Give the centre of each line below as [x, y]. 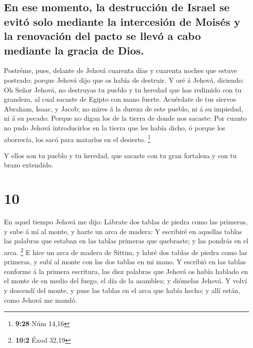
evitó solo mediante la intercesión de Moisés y [122, 21]
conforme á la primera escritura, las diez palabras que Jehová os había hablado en [126, 271]
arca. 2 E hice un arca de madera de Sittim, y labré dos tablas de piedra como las [126, 251]
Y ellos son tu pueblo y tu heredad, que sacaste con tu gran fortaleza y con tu [120, 155]
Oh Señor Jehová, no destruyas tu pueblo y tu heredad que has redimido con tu [123, 89]
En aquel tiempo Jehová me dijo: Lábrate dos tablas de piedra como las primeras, [126, 222]
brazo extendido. [29, 165]
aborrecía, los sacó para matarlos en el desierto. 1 [77, 138]
